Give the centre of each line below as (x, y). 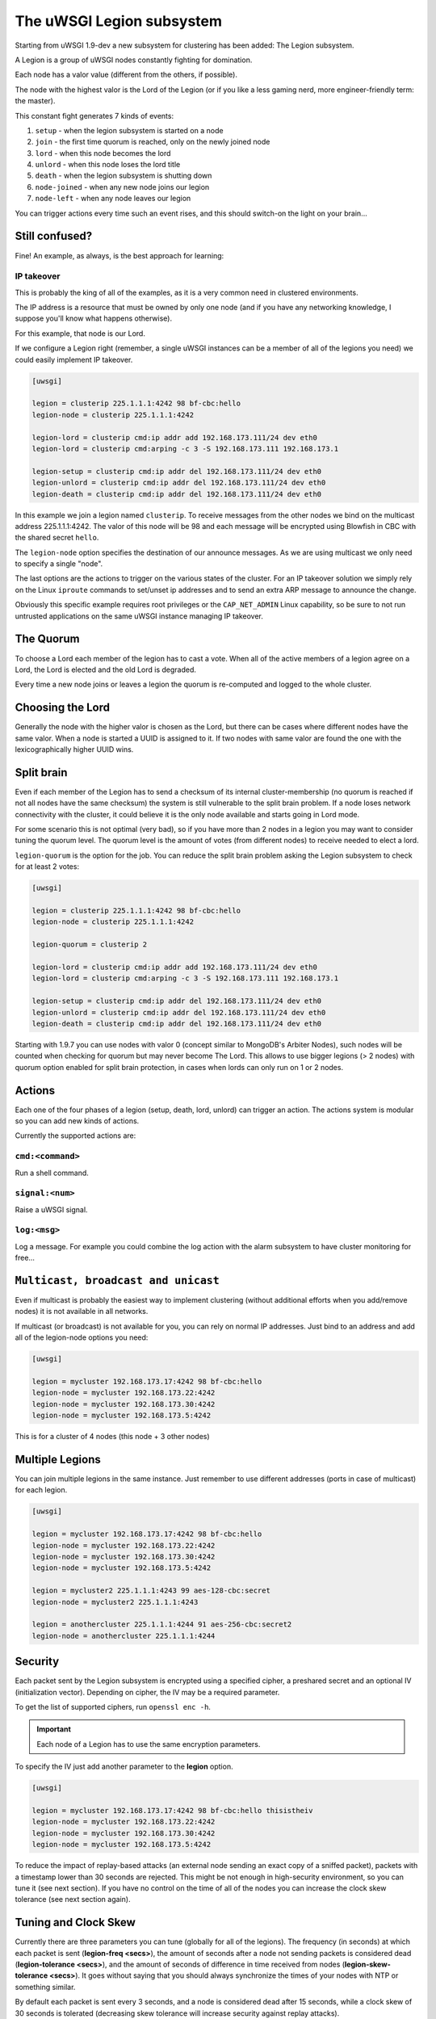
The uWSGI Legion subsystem (118, 21)
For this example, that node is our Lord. (80, 333)
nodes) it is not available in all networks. (82, 1312)
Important (54, 1729)
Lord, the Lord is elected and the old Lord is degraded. (106, 670)
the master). (35, 101)
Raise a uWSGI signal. (51, 1209)
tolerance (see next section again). (73, 1899)
